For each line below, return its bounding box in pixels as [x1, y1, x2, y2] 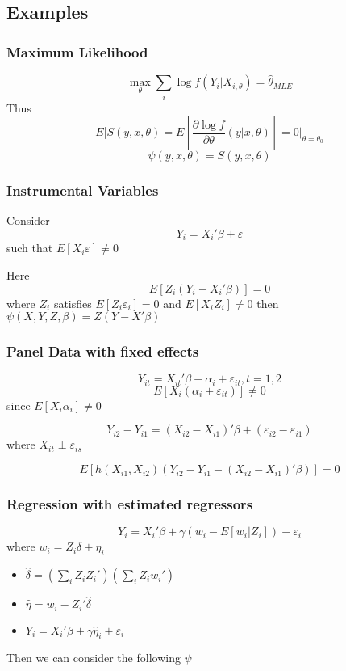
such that [6, 239, 53, 256]
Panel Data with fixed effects [6, 341, 199, 361]
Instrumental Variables [6, 180, 159, 200]
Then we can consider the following [6, 649, 181, 666]
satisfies [53, 294, 92, 311]
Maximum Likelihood [6, 41, 148, 61]
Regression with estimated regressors [6, 493, 253, 513]
